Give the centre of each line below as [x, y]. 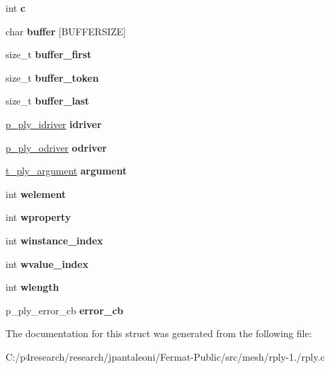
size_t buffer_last [47, 101]
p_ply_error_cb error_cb [65, 310]
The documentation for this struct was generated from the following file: [159, 333]
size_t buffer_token [52, 77]
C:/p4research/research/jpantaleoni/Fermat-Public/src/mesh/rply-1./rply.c [165, 356]
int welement [36, 193]
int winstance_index [54, 240]
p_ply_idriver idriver [54, 124]
